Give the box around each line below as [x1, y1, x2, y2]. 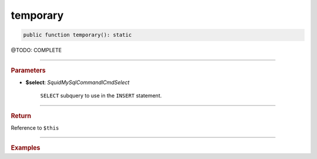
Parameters [11, 66, 46, 75]
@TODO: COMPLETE [11, 47, 62, 54]
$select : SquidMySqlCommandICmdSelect [25, 79, 130, 86]
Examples [11, 144, 41, 152]
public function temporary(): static [23, 32, 132, 38]
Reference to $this [11, 124, 59, 131]
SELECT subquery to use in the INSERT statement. [40, 92, 162, 99]
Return [11, 111, 32, 120]
